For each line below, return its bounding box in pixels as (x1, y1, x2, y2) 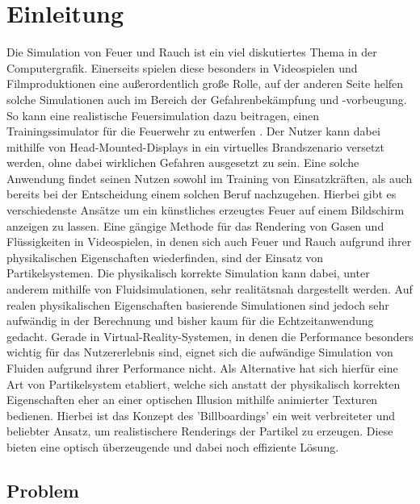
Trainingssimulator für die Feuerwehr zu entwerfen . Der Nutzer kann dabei (6, 123, 380, 140)
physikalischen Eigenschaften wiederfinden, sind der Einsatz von (6, 248, 324, 265)
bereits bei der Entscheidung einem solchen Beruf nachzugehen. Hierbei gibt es (6, 185, 397, 202)
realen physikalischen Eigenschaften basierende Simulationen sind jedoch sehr (6, 296, 389, 313)
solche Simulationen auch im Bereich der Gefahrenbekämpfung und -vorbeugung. (6, 90, 407, 107)
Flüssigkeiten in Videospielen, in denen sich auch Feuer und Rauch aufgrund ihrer (6, 233, 412, 250)
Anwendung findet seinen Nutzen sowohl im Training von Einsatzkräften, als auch (6, 169, 413, 186)
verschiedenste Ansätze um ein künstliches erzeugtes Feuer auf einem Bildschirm (6, 202, 405, 219)
